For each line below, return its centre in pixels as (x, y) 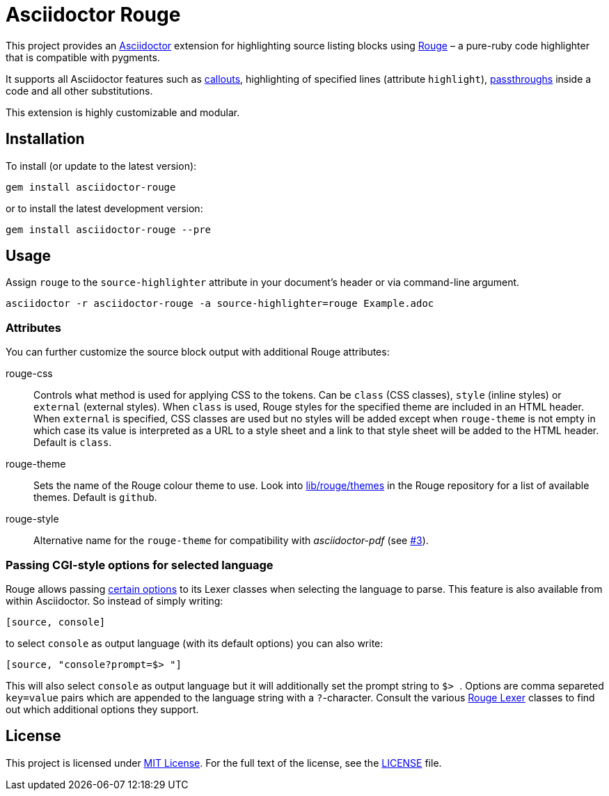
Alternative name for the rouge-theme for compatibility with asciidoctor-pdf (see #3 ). (231, 541)
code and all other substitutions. (79, 90)
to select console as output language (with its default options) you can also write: (195, 643)
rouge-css (29, 374)
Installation (45, 139)
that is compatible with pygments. (83, 57)
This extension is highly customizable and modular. (123, 112)
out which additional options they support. (102, 709)
